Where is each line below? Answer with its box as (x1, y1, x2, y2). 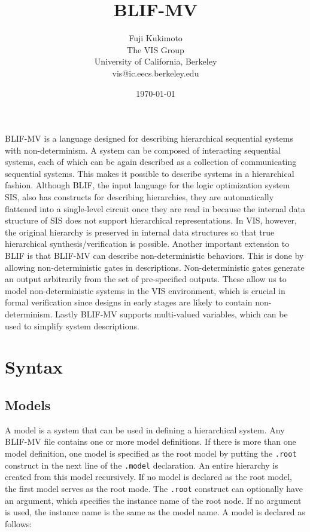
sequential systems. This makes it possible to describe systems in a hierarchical (5, 167, 294, 179)
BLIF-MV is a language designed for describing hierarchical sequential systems (5, 132, 293, 145)
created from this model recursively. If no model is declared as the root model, (5, 470, 293, 483)
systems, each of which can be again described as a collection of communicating (5, 155, 297, 168)
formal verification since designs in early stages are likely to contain (5, 296, 253, 308)
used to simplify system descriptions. (5, 319, 139, 332)
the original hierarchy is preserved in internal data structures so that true (5, 225, 275, 238)
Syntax (5, 354, 63, 379)
